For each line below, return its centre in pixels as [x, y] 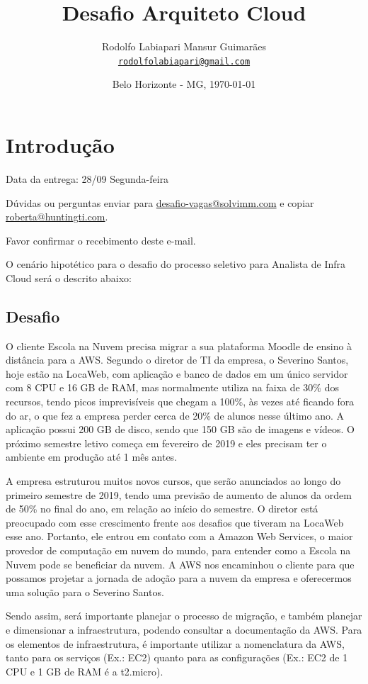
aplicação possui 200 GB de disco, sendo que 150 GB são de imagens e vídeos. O [180, 429]
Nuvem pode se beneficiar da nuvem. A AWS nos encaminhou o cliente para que [180, 564]
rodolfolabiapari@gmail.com [184, 61]
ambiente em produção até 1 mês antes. [92, 457]
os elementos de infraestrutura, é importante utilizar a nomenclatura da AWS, [175, 643]
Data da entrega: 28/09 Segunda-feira [87, 178]
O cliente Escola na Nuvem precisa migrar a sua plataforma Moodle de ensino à [179, 346]
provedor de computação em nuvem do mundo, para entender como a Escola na [178, 550]
